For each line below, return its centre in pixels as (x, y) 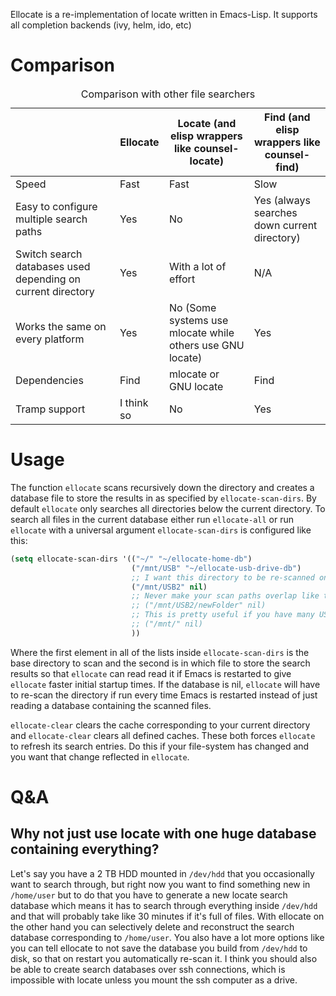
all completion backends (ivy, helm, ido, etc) (101, 25)
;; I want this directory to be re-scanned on (230, 577)
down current (285, 225)
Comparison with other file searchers (168, 94)
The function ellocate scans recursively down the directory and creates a (162, 487)
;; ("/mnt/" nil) (167, 624)
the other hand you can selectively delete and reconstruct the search (152, 926)
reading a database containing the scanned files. (111, 705)
